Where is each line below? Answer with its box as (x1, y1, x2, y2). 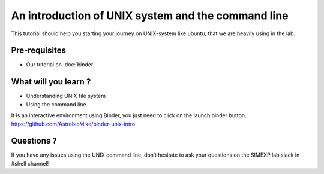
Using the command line (26, 100, 86, 108)
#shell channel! (11, 160, 49, 167)
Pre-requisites (11, 45, 66, 56)
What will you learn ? (11, 77, 91, 87)
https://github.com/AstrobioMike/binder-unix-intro (11, 120, 136, 127)
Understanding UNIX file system (26, 93, 106, 100)
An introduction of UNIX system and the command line (11, 9, 289, 22)
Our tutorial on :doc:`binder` (26, 61, 95, 68)
